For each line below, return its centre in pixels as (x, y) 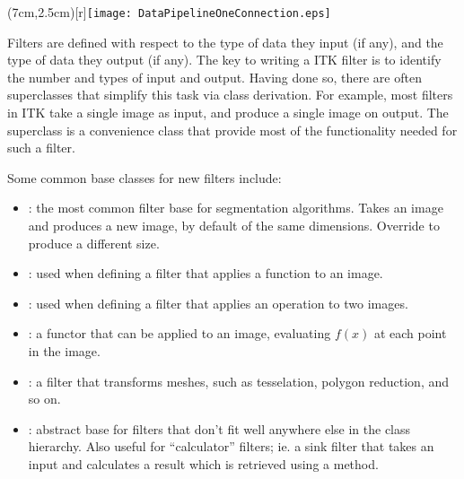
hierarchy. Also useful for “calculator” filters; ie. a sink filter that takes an (231, 446)
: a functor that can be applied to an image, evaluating (179, 333)
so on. (44, 399)
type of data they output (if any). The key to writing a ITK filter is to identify (224, 60)
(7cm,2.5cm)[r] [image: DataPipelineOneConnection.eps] (169, 12)
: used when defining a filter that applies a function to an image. (206, 273)
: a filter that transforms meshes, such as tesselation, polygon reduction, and (239, 381)
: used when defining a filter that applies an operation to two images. (218, 303)
